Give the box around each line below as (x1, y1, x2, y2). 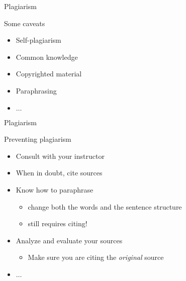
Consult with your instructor (16, 150, 105, 161)
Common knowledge (16, 51, 78, 62)
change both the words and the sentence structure (28, 201, 182, 212)
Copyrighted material (16, 68, 82, 79)
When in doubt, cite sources (16, 167, 103, 178)
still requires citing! (28, 218, 87, 229)
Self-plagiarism (16, 35, 61, 45)
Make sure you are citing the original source (28, 252, 164, 262)
